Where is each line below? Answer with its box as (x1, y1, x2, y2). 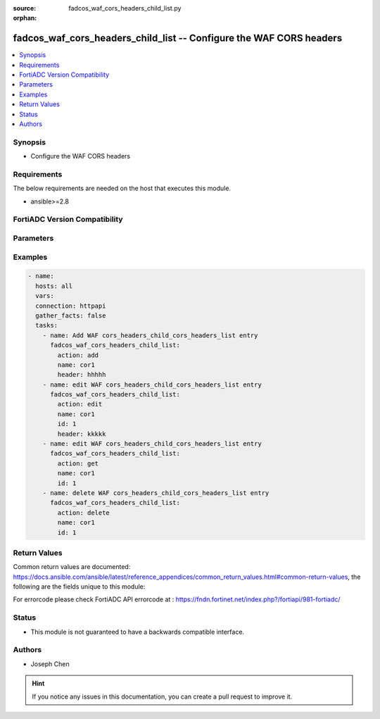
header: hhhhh (57, 370, 106, 379)
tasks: (35, 321, 58, 330)
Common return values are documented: (13, 563, 131, 571)
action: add (57, 351, 99, 359)
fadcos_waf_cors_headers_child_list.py (68, 4, 182, 12)
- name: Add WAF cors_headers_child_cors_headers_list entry (42, 331, 258, 339)
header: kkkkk (57, 430, 106, 438)
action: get (57, 459, 99, 468)
